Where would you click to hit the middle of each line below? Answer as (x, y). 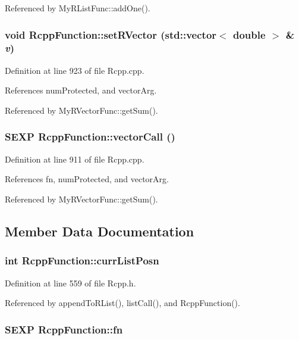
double (249, 34)
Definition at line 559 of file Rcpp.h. (70, 283)
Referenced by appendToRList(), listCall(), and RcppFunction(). (122, 303)
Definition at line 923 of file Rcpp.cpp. (75, 70)
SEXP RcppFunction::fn (64, 329)
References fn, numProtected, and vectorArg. (87, 179)
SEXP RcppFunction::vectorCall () (90, 137)
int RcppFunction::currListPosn (82, 261)
